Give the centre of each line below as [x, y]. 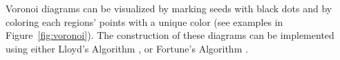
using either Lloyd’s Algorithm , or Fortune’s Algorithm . [127, 48]
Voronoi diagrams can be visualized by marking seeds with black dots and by [169, 8]
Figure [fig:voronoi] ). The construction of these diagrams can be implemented [170, 35]
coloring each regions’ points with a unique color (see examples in [144, 21]
